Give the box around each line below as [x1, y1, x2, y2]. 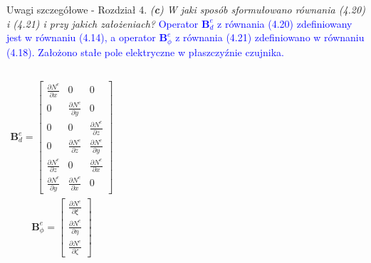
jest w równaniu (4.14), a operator [6, 30, 156, 45]
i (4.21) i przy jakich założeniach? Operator [6, 16, 199, 31]
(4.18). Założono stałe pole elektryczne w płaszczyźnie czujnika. [6, 44, 284, 59]
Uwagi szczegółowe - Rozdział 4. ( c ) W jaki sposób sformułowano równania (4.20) [6, 2, 365, 16]
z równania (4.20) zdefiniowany [217, 16, 352, 31]
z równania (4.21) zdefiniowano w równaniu [175, 30, 365, 45]
